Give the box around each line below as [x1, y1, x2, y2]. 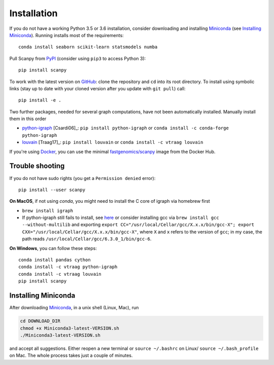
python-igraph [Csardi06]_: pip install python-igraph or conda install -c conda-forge [22, 125, 229, 131]
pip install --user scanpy [18, 187, 86, 193]
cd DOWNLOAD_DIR [20, 318, 61, 324]
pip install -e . [18, 97, 61, 103]
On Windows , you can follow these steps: [9, 245, 97, 251]
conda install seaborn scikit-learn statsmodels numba [18, 44, 158, 50]
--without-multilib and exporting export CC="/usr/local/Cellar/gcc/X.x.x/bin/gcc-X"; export [22, 222, 255, 228]
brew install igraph [22, 208, 74, 213]
